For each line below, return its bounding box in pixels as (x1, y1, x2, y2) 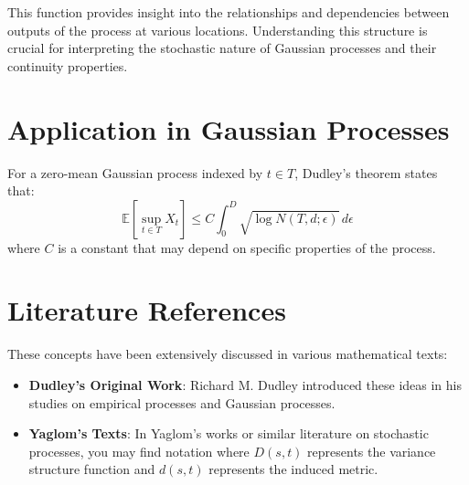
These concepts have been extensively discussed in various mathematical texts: (7, 344, 448, 364)
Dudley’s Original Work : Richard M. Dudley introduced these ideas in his (28, 375, 462, 394)
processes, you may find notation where (28, 441, 250, 460)
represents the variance (307, 441, 436, 460)
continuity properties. (7, 56, 128, 75)
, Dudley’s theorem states (294, 163, 438, 182)
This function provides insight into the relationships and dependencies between (7, 3, 450, 21)
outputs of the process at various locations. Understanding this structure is (7, 20, 428, 39)
